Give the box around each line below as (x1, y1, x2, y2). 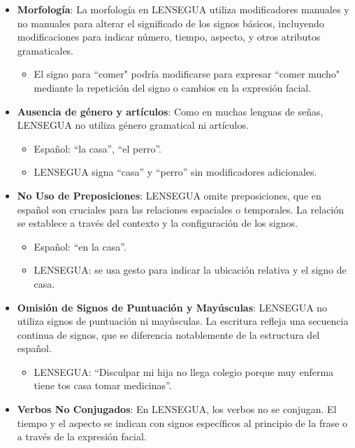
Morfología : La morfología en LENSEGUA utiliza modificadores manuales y (17, 2, 349, 16)
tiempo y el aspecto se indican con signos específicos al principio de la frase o (17, 415, 348, 430)
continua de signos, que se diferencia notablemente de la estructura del (17, 327, 320, 342)
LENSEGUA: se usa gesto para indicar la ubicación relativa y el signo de (34, 262, 347, 277)
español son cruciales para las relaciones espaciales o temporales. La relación (17, 202, 345, 216)
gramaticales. (17, 43, 74, 57)
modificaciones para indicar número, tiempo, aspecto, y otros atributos (17, 29, 321, 44)
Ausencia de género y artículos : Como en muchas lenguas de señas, (17, 104, 324, 118)
